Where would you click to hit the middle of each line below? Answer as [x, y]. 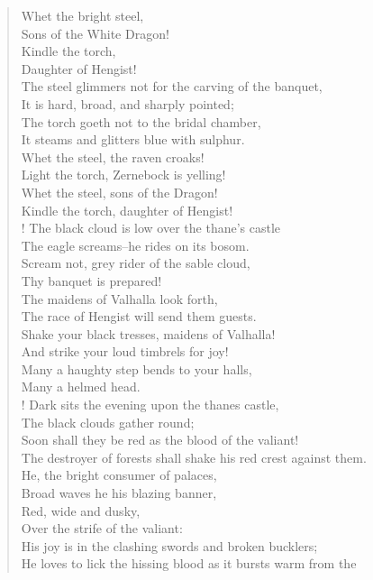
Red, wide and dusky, [81, 510]
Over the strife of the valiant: [102, 528]
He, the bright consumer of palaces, [119, 475]
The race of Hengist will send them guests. [139, 316]
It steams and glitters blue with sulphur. [133, 139]
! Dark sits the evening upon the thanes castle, [150, 405]
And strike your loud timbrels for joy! [125, 351]
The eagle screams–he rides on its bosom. [135, 245]
